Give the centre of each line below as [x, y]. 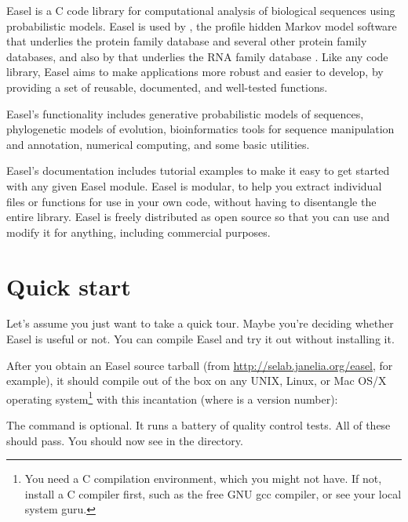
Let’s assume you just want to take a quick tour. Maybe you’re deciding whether [200, 323]
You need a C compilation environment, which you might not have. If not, [203, 478]
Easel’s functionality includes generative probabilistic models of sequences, [185, 113]
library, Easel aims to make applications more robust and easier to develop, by [195, 72]
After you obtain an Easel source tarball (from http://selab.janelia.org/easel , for [200, 365]
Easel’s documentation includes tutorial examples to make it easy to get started [198, 170]
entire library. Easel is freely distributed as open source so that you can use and [198, 217]
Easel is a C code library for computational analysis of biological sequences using [201, 10]
